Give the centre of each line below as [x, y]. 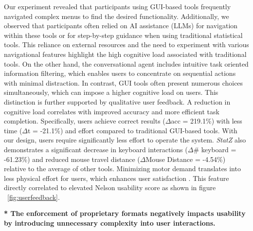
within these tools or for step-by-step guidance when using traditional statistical [123, 35]
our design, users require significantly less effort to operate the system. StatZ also [125, 140]
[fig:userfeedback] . [34, 197]
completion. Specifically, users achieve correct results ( [85, 121]
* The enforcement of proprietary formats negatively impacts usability [125, 213]
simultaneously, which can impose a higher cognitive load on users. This [111, 92]
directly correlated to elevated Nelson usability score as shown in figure [110, 187]
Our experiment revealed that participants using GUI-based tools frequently [117, 6]
